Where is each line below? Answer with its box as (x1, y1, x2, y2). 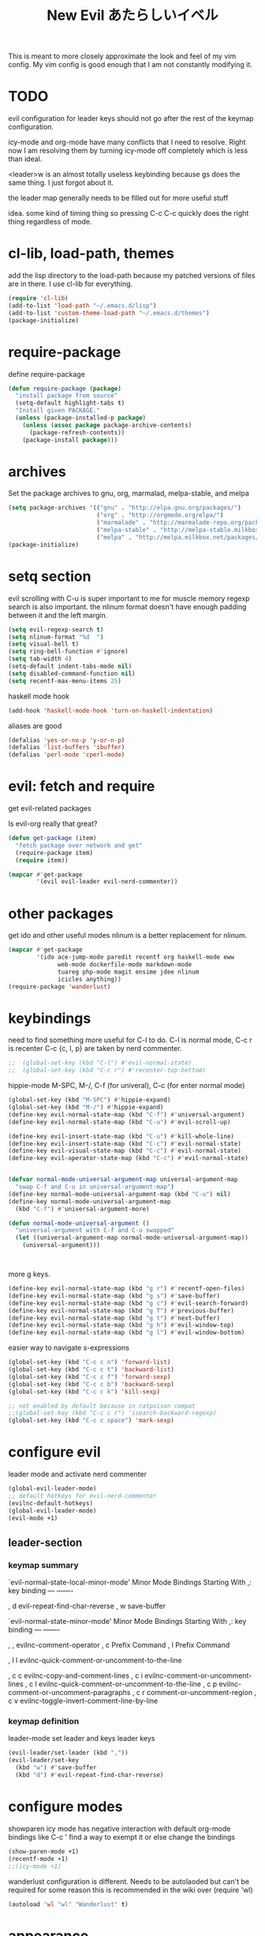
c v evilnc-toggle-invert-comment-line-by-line (8, 1696, 159, 1706)
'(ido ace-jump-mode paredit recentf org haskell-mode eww (36, 953, 235, 962)
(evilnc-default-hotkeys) (8, 1499, 93, 1507)
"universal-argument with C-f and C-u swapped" (15, 1226, 175, 1234)
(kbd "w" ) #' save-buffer (15, 1764, 97, 1772)
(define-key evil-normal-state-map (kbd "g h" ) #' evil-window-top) (8, 1321, 235, 1329)
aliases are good (8, 721, 62, 730)
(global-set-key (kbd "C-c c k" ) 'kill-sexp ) (8, 1388, 160, 1396)
